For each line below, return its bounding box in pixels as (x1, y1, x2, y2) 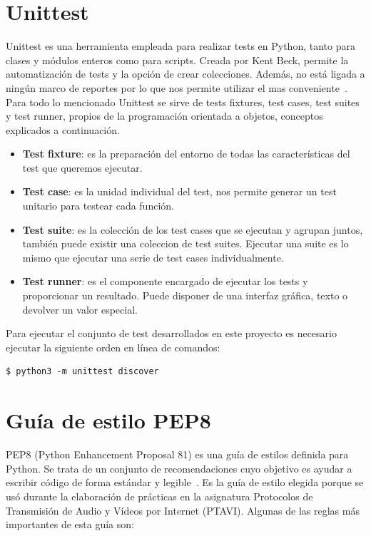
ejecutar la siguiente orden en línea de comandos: (6, 339, 220, 354)
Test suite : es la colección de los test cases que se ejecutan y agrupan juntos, (22, 222, 363, 237)
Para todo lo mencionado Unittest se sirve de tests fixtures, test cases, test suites (6, 94, 360, 109)
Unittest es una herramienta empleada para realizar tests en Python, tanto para (6, 38, 355, 53)
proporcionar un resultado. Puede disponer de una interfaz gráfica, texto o (22, 288, 348, 303)
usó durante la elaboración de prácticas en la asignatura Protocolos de (6, 488, 313, 503)
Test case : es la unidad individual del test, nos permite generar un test (22, 184, 337, 199)
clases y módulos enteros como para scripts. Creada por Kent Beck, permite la (6, 52, 349, 67)
